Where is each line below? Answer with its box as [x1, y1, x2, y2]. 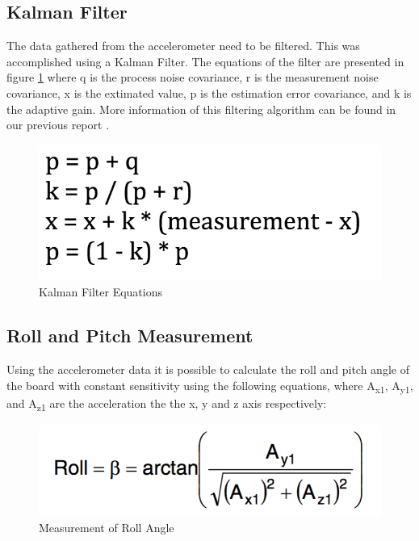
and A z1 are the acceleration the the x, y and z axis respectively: [6, 394, 327, 413]
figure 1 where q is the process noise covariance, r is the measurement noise [6, 69, 379, 86]
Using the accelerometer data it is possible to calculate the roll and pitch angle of [6, 360, 409, 377]
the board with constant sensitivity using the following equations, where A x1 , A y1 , [6, 376, 413, 396]
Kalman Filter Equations [39, 283, 162, 300]
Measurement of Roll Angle [39, 518, 174, 535]
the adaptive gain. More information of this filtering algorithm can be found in [6, 100, 396, 117]
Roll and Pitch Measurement [6, 323, 253, 348]
